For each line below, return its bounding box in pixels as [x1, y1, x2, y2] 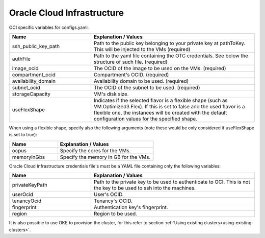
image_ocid [12, 65, 39, 71]
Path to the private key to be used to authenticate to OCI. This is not [93, 179, 250, 186]
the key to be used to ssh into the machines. [93, 185, 196, 191]
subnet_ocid [12, 84, 41, 91]
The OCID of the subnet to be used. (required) [93, 84, 201, 91]
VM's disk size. [93, 91, 129, 97]
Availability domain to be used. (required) [93, 77, 189, 84]
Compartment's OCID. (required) [93, 71, 169, 78]
